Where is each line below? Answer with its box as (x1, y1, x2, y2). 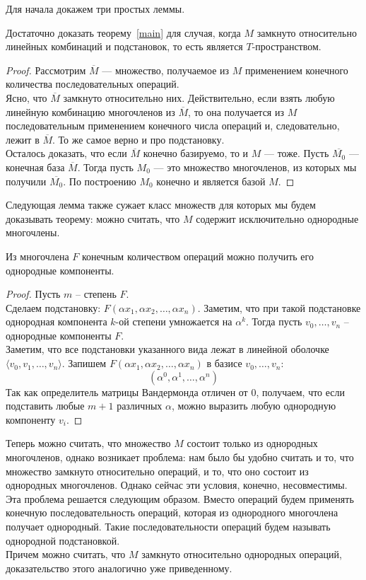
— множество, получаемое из (102, 62, 230, 77)
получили (6, 173, 47, 188)
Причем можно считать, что (6, 547, 126, 562)
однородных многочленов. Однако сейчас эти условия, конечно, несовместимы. (6, 477, 348, 492)
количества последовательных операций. (6, 76, 179, 91)
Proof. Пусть (6, 286, 61, 301)
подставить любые (6, 398, 85, 413)
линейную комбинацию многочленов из (6, 104, 175, 119)
